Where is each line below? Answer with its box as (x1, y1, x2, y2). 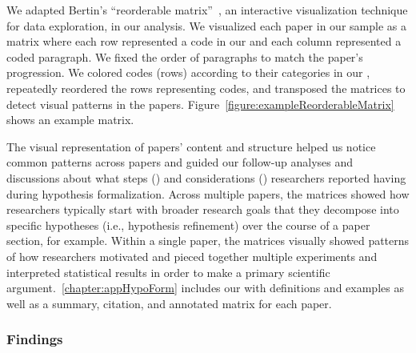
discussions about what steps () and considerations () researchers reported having (6, 169, 406, 186)
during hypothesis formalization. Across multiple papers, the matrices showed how (6, 185, 410, 202)
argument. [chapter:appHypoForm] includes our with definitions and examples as (6, 279, 404, 296)
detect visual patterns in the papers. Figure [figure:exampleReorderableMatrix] (6, 95, 394, 112)
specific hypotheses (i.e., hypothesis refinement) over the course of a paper (6, 216, 370, 233)
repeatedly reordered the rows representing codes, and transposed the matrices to (6, 79, 406, 96)
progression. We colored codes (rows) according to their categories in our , (6, 64, 370, 81)
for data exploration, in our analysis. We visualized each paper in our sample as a (6, 17, 406, 34)
